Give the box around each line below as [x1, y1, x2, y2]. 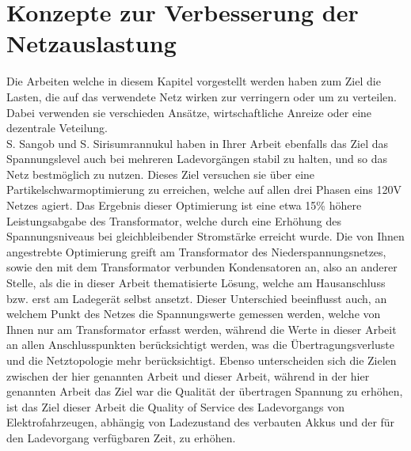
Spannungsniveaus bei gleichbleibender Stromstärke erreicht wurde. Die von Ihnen [6, 228, 405, 244]
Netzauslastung [6, 27, 177, 59]
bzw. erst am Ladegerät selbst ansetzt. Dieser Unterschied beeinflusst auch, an [6, 290, 387, 306]
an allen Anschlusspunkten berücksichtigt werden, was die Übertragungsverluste [6, 336, 394, 353]
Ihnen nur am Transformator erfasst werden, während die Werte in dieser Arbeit [6, 320, 397, 337]
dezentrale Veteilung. [6, 119, 108, 136]
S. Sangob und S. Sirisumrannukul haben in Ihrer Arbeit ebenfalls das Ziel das [6, 135, 389, 151]
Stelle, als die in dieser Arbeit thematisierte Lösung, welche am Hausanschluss [6, 275, 386, 291]
